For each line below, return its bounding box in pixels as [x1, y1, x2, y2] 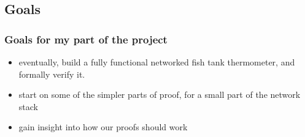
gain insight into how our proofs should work [18, 120, 188, 133]
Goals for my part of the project [4, 31, 168, 46]
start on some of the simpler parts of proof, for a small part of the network [18, 88, 301, 101]
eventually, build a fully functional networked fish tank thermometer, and [18, 56, 295, 68]
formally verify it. [18, 67, 85, 80]
